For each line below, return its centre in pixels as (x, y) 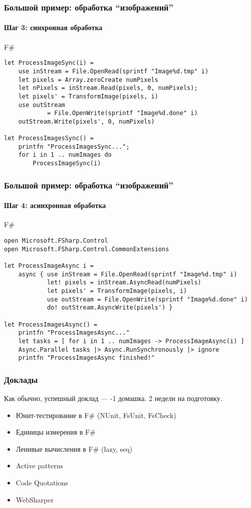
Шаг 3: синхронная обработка (53, 27)
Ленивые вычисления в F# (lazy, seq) (74, 448)
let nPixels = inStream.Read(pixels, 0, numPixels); (108, 88)
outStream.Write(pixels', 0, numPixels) (86, 121)
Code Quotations (42, 483)
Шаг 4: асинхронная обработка (55, 205)
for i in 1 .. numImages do (65, 155)
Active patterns (40, 466)
